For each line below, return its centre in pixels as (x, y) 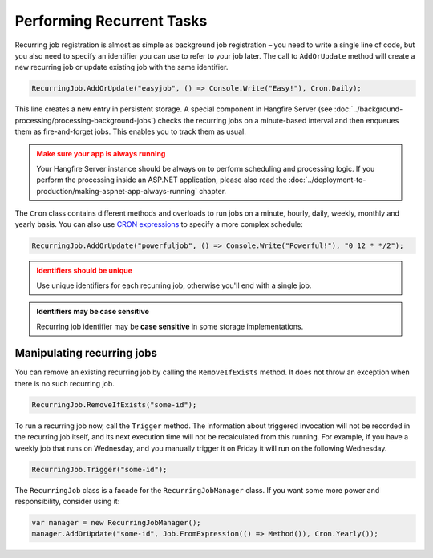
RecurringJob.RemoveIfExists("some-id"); (114, 404)
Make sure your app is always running (101, 154)
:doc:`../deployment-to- (328, 180)
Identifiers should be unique (84, 271)
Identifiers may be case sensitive (93, 312)
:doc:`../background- (368, 109)
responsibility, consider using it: (67, 501)
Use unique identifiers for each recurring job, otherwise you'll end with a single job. (174, 285)
